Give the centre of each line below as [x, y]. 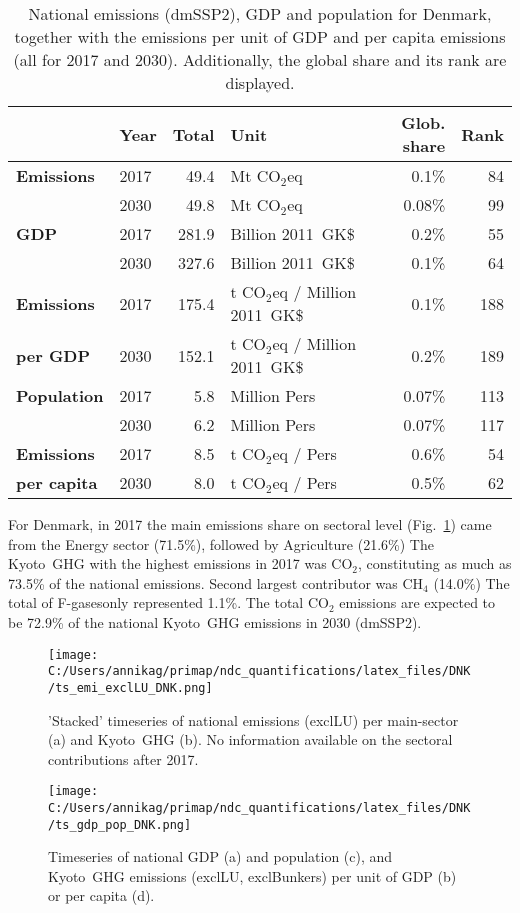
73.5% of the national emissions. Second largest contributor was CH [216, 582]
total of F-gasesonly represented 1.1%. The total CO [168, 602]
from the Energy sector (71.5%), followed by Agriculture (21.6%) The [221, 543]
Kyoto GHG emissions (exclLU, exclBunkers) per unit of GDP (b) [252, 875]
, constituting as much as [435, 563]
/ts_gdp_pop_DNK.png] [120, 824]
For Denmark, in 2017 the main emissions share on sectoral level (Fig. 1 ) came [250, 524]
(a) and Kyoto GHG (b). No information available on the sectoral [250, 739]
